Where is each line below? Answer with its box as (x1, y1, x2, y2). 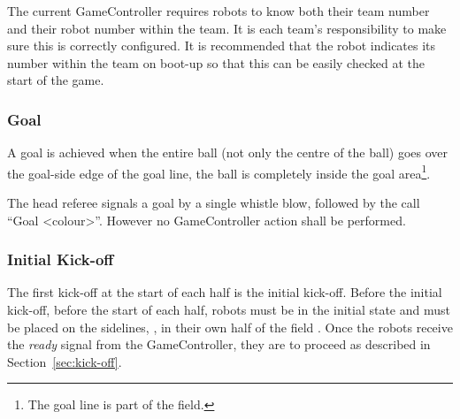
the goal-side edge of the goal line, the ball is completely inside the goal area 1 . (7, 161, 431, 182)
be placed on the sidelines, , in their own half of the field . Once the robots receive (7, 317, 453, 336)
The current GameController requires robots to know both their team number (7, 2, 430, 19)
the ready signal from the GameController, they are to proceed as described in (7, 335, 431, 354)
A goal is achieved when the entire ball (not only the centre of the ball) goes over (7, 143, 448, 162)
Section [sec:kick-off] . (7, 352, 122, 370)
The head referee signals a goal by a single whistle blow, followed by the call (7, 194, 420, 212)
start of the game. (7, 71, 104, 89)
